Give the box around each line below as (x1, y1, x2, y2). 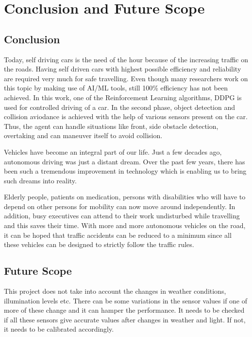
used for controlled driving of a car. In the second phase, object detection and (4, 102, 235, 112)
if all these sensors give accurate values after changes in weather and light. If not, (4, 314, 246, 324)
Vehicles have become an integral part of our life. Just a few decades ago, (4, 146, 222, 157)
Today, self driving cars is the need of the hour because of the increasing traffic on (4, 54, 249, 64)
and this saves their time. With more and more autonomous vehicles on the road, (4, 220, 246, 231)
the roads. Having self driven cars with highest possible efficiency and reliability (4, 64, 241, 74)
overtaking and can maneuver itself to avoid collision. (4, 130, 163, 141)
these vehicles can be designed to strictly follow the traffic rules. (4, 239, 194, 249)
